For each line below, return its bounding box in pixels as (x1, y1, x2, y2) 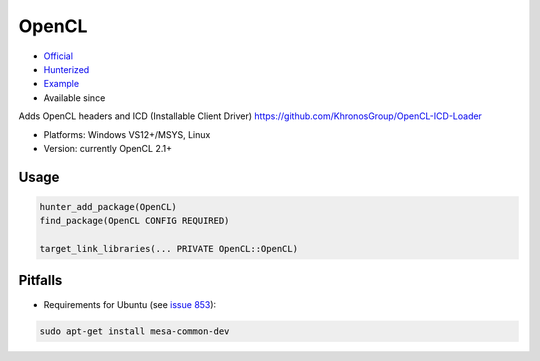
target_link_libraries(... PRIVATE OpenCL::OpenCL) (39, 243, 299, 255)
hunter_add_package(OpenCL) (39, 201, 177, 212)
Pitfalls (18, 272, 63, 289)
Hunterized (43, 63, 90, 75)
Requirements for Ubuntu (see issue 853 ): (43, 298, 217, 310)
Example (43, 78, 80, 90)
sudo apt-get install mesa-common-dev (39, 325, 230, 337)
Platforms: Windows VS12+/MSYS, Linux (43, 128, 211, 140)
